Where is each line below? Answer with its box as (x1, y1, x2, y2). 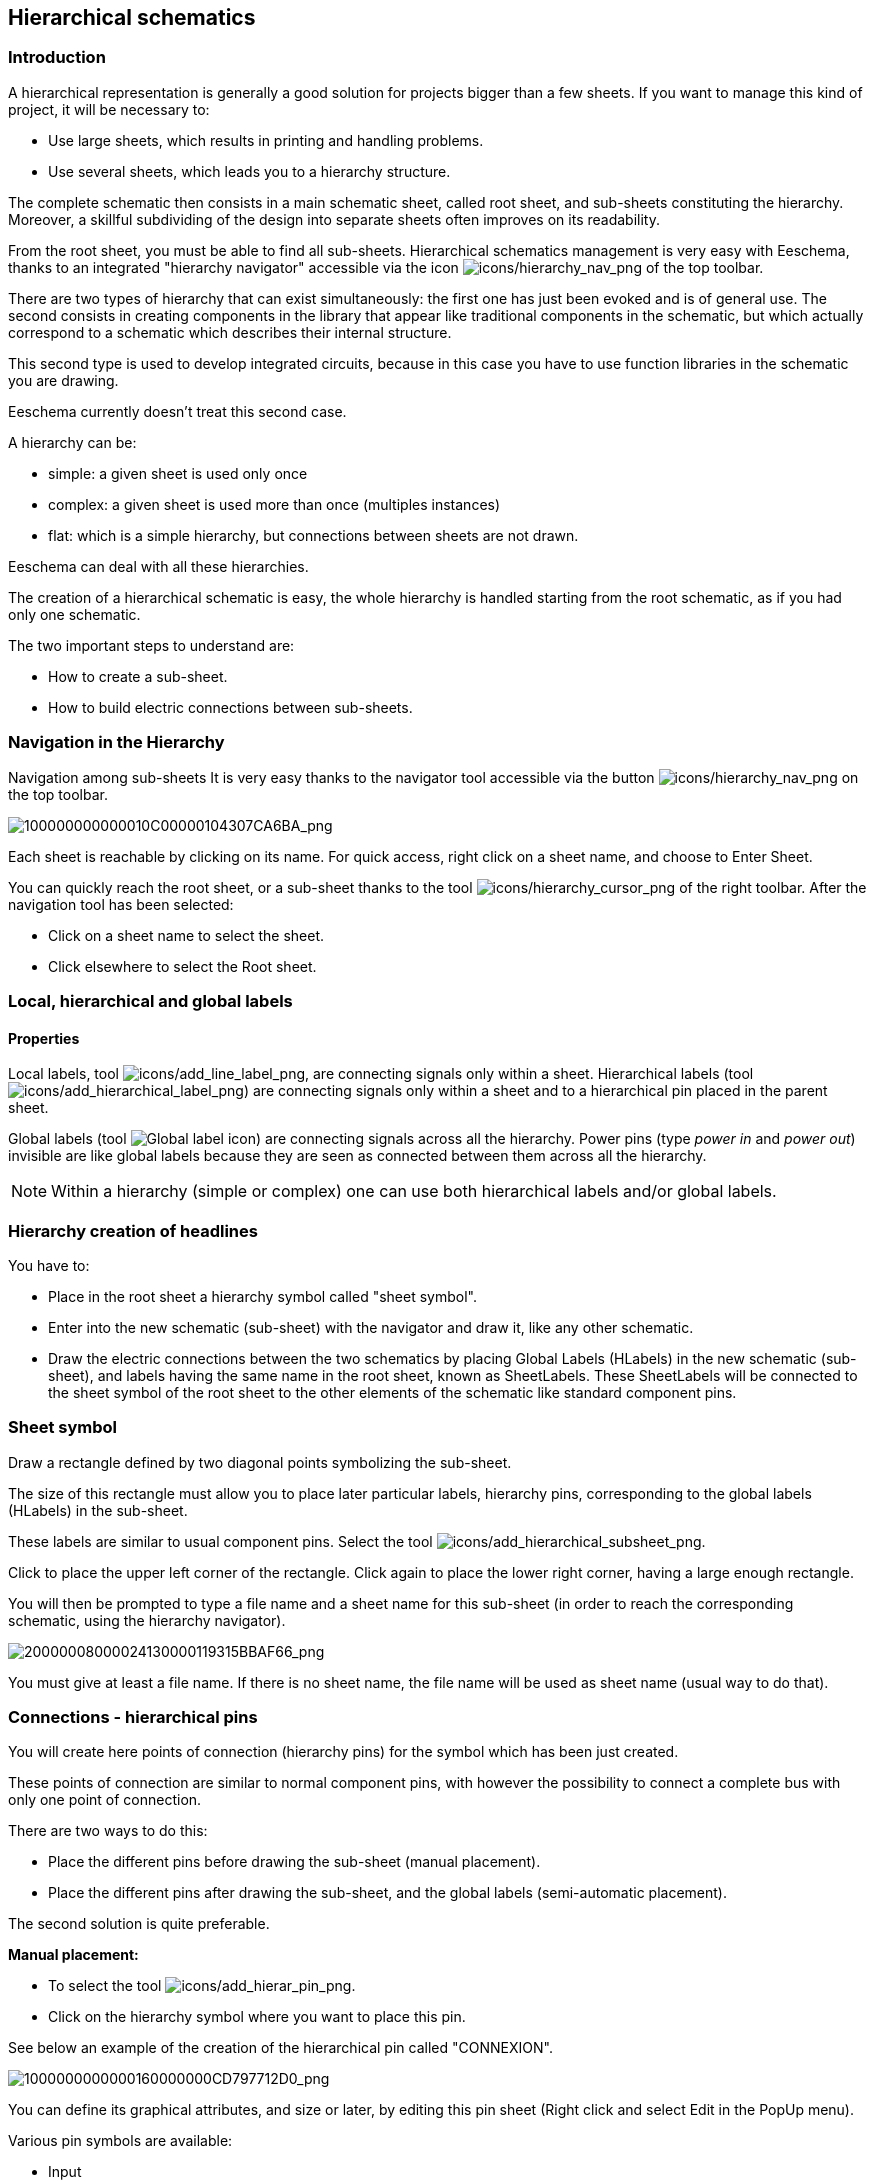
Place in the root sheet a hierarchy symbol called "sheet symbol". (48, 1287, 477, 1305)
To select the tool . (48, 1977, 356, 1995)
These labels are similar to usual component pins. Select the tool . (8, 1532, 706, 1550)
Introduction (8, 47, 106, 68)
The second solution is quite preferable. (8, 1915, 270, 1933)
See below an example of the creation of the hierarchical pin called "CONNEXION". (8, 2039, 553, 2057)
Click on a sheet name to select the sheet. (48, 926, 324, 944)
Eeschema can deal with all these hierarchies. (8, 557, 309, 575)
